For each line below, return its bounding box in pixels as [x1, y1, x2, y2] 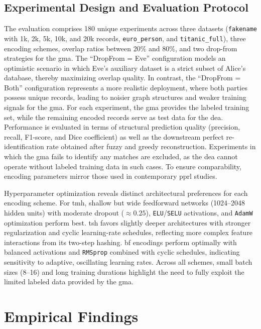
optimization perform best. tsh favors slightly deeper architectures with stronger [4, 217, 251, 228]
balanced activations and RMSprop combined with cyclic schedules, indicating [4, 247, 240, 257]
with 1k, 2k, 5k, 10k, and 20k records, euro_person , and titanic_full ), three [4, 33, 246, 43]
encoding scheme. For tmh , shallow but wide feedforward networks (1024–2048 [4, 197, 245, 208]
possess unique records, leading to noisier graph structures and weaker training [4, 92, 246, 102]
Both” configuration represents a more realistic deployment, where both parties [4, 82, 247, 92]
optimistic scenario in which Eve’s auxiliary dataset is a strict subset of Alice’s [4, 62, 246, 73]
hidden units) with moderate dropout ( [4, 207, 124, 218]
